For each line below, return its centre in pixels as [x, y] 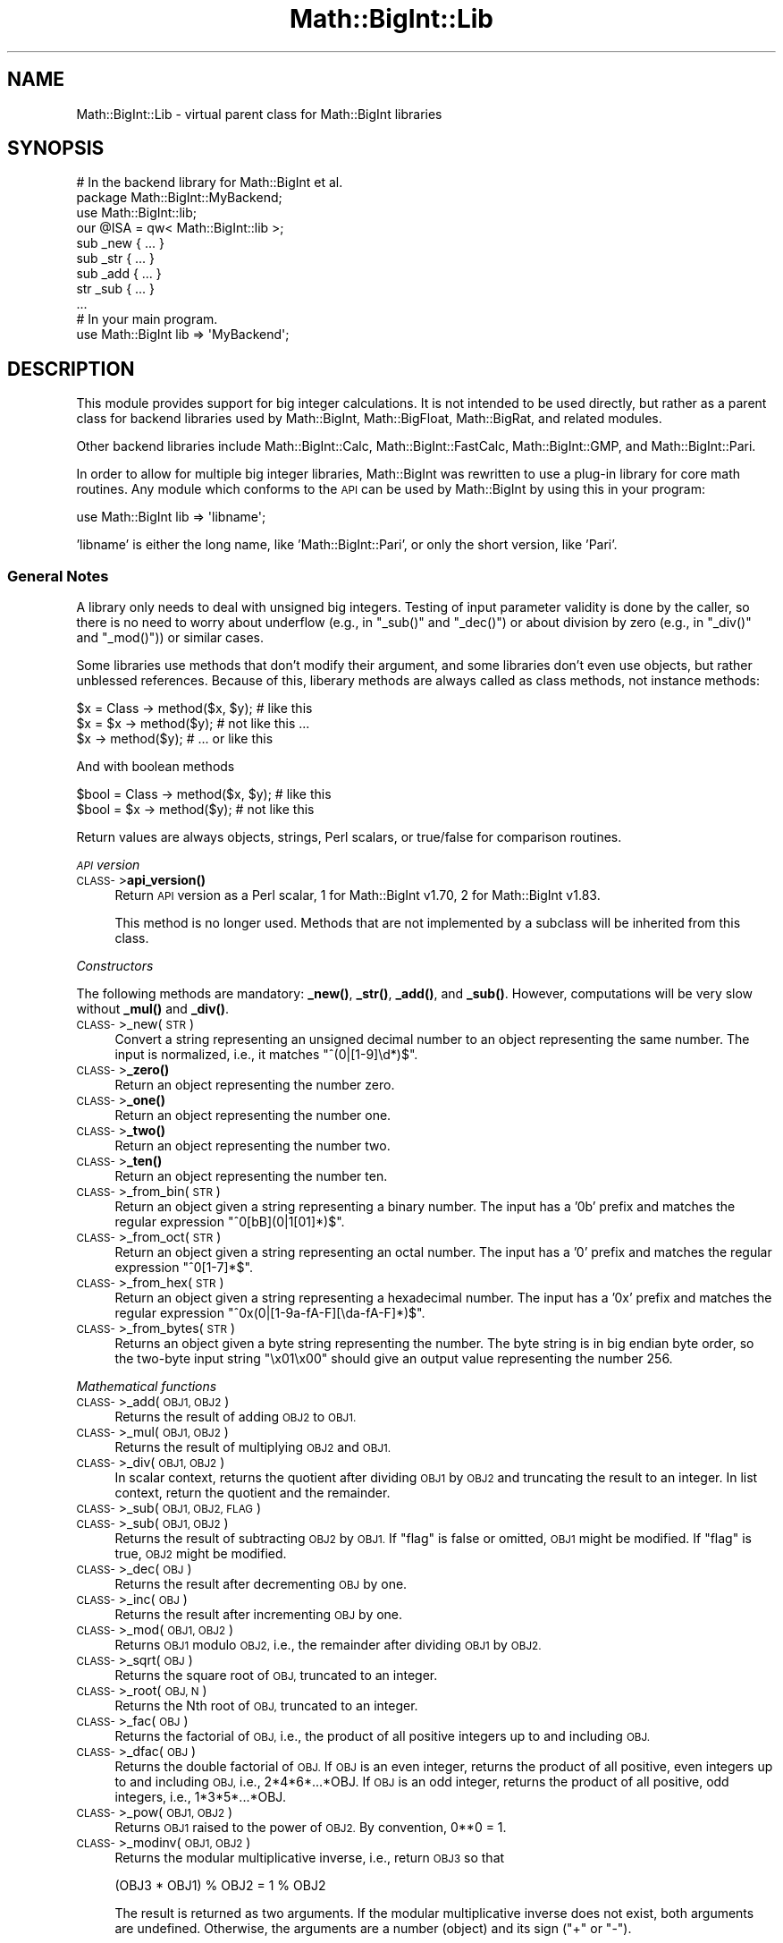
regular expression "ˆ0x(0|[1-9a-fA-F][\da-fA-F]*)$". [270, 1313]
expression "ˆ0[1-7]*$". [184, 1268]
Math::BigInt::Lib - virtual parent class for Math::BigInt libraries [259, 114]
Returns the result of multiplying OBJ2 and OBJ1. [253, 1447]
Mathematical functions [147, 1387]
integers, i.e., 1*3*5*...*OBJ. [200, 1797]
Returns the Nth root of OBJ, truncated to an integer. [266, 1706]
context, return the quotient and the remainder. [253, 1493]
